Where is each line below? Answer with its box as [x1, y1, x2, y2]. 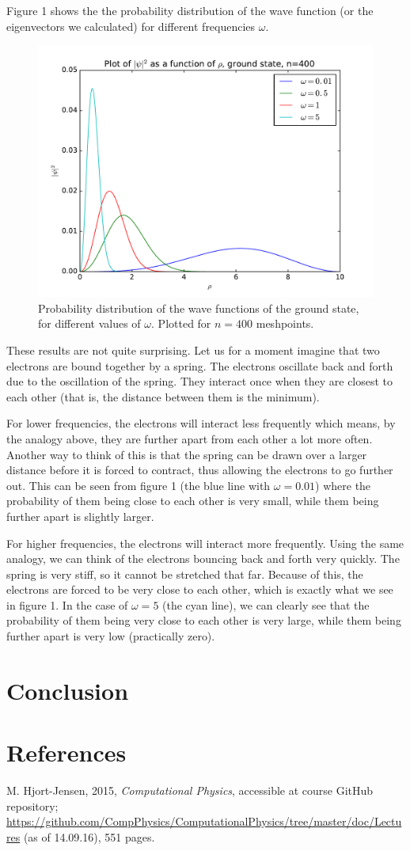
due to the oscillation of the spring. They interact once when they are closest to [6, 373, 393, 389]
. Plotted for [151, 315, 211, 332]
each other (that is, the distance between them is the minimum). [6, 388, 320, 405]
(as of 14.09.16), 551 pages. [23, 828, 155, 845]
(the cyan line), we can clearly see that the [162, 596, 370, 613]
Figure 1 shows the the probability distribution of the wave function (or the [6, 2, 374, 18]
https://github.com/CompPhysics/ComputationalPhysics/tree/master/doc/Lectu [6, 813, 402, 830]
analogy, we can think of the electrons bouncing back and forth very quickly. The [6, 550, 400, 567]
